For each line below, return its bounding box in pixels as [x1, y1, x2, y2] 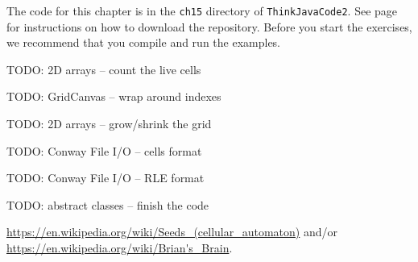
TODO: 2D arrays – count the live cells [6, 60, 201, 77]
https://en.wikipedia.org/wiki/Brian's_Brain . [6, 239, 233, 256]
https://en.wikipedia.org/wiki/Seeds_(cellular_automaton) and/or [6, 223, 338, 240]
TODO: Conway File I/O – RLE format [6, 169, 205, 186]
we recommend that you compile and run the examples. [6, 34, 281, 51]
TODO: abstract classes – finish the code [6, 196, 209, 213]
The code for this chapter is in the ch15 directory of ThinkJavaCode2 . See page [6, 2, 398, 19]
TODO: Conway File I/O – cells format [6, 142, 202, 159]
